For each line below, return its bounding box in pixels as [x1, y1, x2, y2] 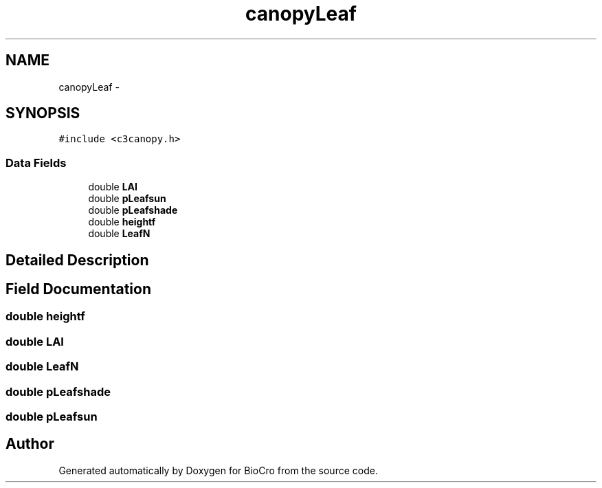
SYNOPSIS [5, 104, 80, 122]
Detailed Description [5, 251, 149, 269]
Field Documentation [5, 280, 151, 298]
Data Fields [5, 155, 67, 170]
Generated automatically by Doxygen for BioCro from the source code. [58, 464, 378, 476]
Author [5, 435, 54, 453]
